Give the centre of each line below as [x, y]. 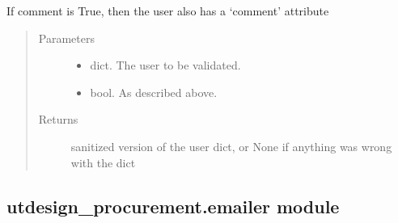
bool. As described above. [154, 92]
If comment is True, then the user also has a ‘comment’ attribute [168, 11]
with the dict [103, 162]
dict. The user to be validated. [165, 65]
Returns [58, 119]
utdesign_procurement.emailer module [173, 206]
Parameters [66, 38]
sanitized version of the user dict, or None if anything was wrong [231, 146]
